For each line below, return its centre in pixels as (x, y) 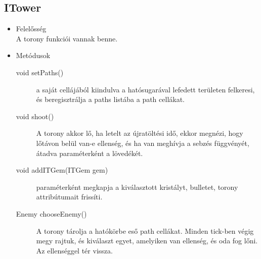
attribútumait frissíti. (69, 197)
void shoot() (35, 116)
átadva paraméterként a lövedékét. (90, 153)
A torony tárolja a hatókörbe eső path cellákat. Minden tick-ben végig (145, 230)
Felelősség (31, 29)
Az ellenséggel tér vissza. (74, 250)
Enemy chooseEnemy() (51, 213)
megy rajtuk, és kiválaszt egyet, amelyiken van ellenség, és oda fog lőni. (147, 241)
